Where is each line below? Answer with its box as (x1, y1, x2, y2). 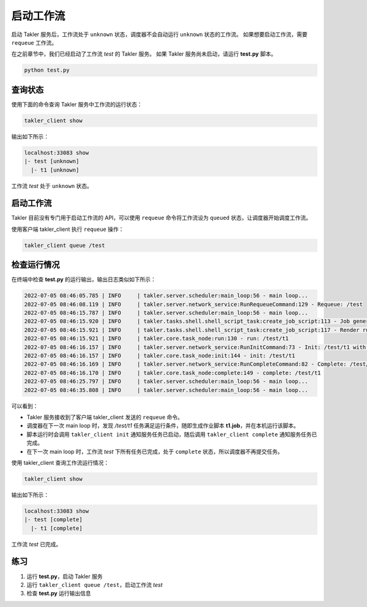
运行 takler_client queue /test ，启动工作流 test (26, 581, 163, 588)
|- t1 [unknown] (31, 166, 80, 173)
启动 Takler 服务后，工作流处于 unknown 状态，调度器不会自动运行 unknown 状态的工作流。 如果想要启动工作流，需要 (11, 31, 308, 38)
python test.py (24, 67, 70, 74)
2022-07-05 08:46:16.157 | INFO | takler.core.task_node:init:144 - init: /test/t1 (24, 352, 295, 360)
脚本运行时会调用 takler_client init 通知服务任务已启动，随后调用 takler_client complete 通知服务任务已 (26, 431, 317, 438)
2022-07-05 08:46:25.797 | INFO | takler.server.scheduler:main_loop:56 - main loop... (24, 378, 308, 385)
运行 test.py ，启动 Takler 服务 (26, 573, 103, 580)
